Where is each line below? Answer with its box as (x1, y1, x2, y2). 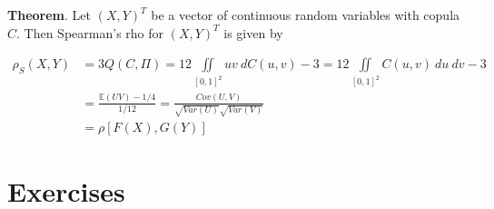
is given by (223, 23, 283, 42)
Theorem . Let (7, 5, 91, 24)
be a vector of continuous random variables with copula (151, 5, 460, 24)
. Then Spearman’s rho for (16, 23, 164, 42)
